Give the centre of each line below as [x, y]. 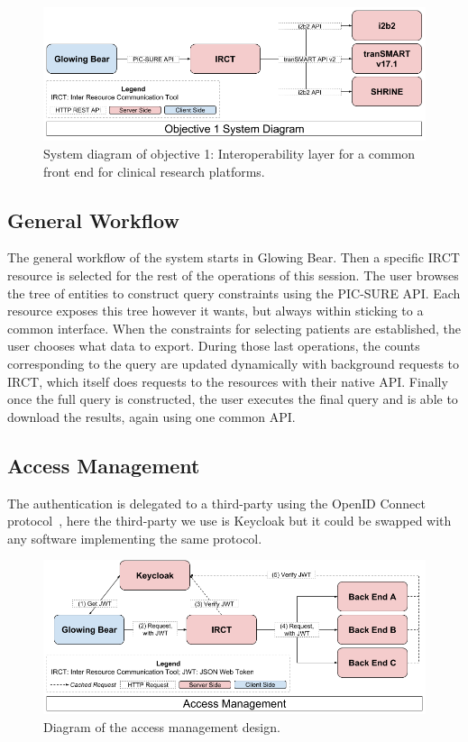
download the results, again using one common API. [151, 416]
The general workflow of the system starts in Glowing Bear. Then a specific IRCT [234, 257]
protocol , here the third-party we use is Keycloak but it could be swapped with [229, 521]
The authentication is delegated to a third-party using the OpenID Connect [217, 503]
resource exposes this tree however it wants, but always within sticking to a [216, 311]
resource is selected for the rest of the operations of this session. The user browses [233, 275]
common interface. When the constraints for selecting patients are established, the [234, 328]
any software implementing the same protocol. [135, 538]
